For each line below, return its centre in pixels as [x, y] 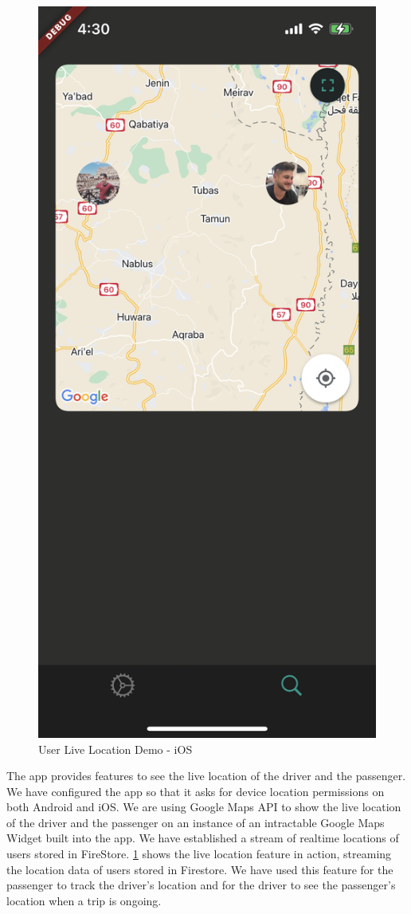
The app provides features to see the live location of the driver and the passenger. [206, 776]
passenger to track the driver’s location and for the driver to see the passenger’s [201, 885]
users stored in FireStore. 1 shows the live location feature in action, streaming [199, 854]
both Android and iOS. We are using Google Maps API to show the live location [204, 807]
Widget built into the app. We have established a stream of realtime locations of [203, 838]
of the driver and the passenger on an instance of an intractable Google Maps [196, 822]
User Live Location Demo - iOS [115, 749]
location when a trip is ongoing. [84, 900]
